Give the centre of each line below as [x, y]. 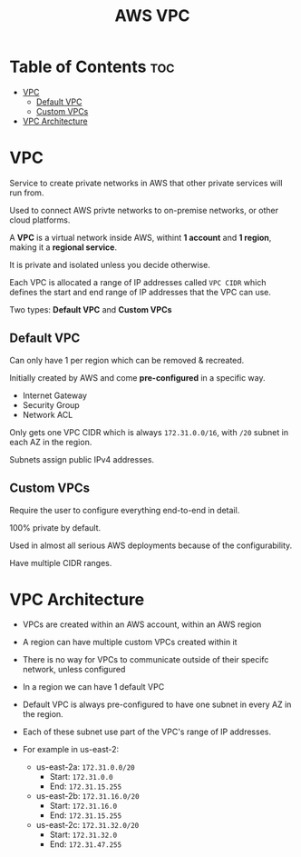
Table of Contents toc [92, 67]
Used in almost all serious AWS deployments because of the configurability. [151, 545]
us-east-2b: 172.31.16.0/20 [87, 796]
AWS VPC [152, 16]
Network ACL [48, 414]
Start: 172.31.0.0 [81, 777]
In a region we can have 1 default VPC [93, 687]
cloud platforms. [40, 220]
